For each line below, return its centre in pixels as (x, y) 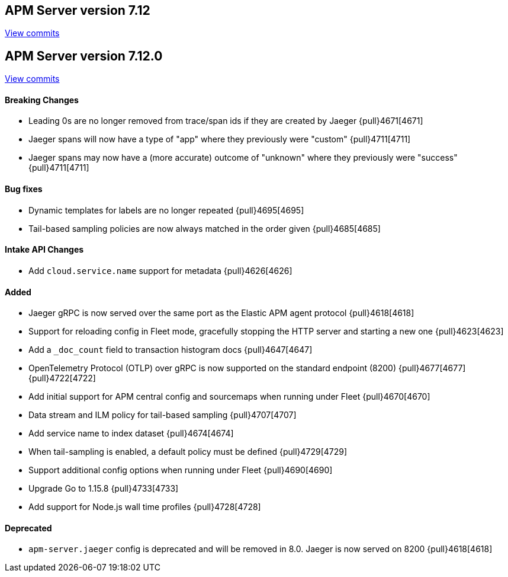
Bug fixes (24, 189)
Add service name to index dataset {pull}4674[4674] (131, 433)
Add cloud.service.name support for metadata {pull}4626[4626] (160, 270)
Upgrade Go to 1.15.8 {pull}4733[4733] (104, 489)
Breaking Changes (42, 100)
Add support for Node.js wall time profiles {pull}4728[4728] (145, 507)
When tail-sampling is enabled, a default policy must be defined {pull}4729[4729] (188, 452)
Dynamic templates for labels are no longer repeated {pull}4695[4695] (166, 210)
